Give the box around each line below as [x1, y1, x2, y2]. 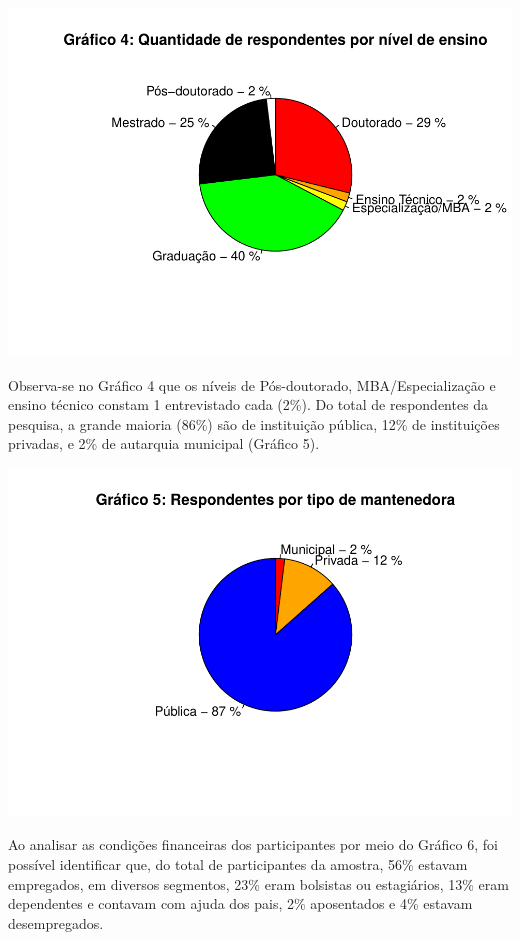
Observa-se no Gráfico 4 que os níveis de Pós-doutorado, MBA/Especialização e [8, 374, 496, 395]
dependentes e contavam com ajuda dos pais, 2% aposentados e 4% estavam [8, 893, 473, 914]
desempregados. [8, 912, 104, 933]
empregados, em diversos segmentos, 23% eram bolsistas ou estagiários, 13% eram [8, 873, 509, 894]
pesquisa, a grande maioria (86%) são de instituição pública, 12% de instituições [8, 413, 500, 434]
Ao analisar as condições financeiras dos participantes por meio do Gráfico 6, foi [8, 834, 498, 855]
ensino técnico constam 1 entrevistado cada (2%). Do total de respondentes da [8, 394, 489, 415]
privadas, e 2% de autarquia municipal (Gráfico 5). [8, 433, 320, 454]
